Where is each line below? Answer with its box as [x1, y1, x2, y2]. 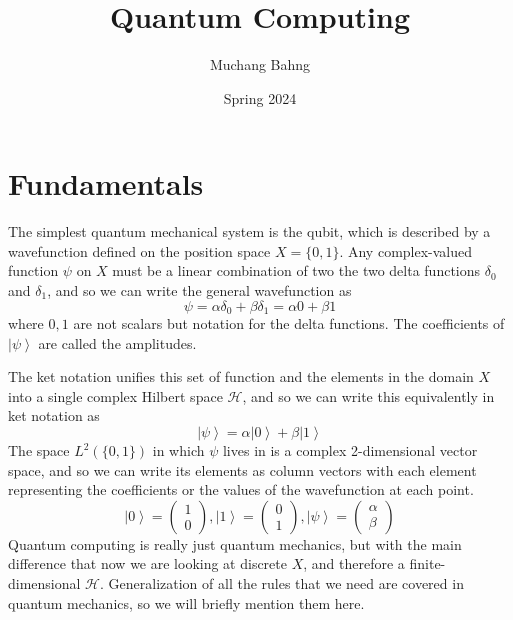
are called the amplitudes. [38, 332, 197, 353]
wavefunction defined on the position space [8, 240, 271, 261]
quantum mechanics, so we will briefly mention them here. [8, 592, 365, 613]
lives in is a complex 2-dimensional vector [222, 440, 478, 461]
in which [152, 440, 205, 461]
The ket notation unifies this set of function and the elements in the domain [8, 366, 474, 387]
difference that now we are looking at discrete [8, 553, 287, 574]
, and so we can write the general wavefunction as [47, 280, 352, 301]
